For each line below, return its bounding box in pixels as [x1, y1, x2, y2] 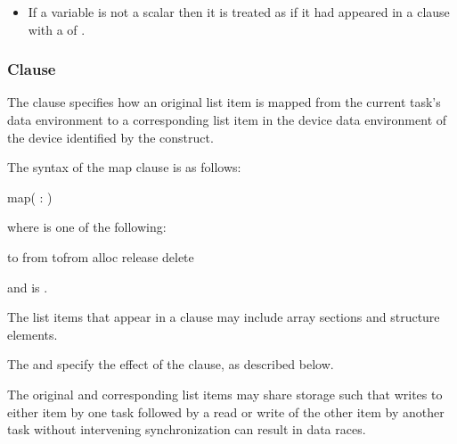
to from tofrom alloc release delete [7, 247, 194, 266]
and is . [7, 277, 48, 296]
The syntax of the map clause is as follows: [7, 158, 241, 177]
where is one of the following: [7, 218, 167, 236]
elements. [7, 325, 58, 343]
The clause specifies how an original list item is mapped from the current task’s [7, 93, 441, 111]
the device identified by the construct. [7, 127, 214, 146]
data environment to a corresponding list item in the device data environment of [7, 111, 447, 128]
